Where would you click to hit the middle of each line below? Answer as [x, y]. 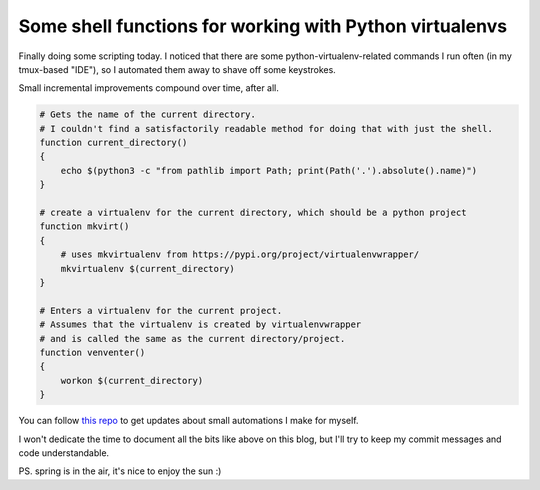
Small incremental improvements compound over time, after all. [149, 88]
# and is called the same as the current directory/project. [192, 338]
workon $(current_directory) [132, 380]
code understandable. [64, 452]
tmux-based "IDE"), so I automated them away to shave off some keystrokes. [177, 69]
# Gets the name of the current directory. [148, 114]
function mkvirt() [84, 226]
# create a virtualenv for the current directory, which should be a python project [253, 213]
